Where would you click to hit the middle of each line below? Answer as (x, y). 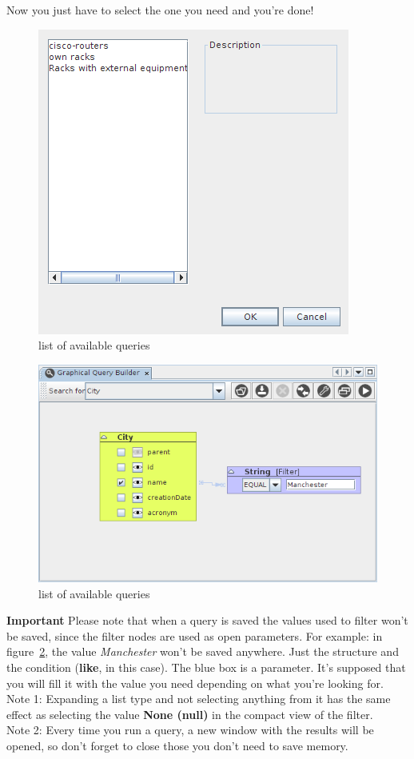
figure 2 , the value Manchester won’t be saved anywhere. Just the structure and (203, 651)
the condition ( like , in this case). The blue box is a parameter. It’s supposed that (206, 667)
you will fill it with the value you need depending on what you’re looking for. (195, 683)
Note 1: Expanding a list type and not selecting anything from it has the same (199, 699)
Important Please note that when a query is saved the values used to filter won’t (207, 620)
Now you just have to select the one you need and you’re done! (160, 10)
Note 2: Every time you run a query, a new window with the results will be (190, 730)
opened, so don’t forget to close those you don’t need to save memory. (177, 746)
